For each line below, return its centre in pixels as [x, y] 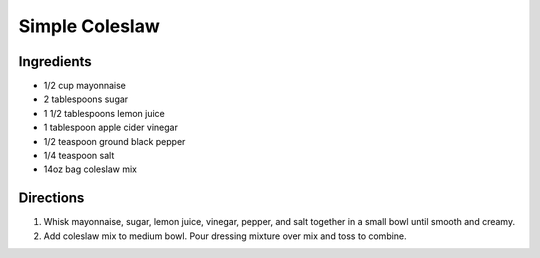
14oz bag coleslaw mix [90, 169]
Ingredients [55, 61]
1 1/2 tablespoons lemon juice [104, 113]
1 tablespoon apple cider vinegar [111, 127]
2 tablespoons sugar [86, 99]
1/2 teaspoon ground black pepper [114, 141]
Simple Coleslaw [89, 26]
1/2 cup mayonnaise [85, 86]
